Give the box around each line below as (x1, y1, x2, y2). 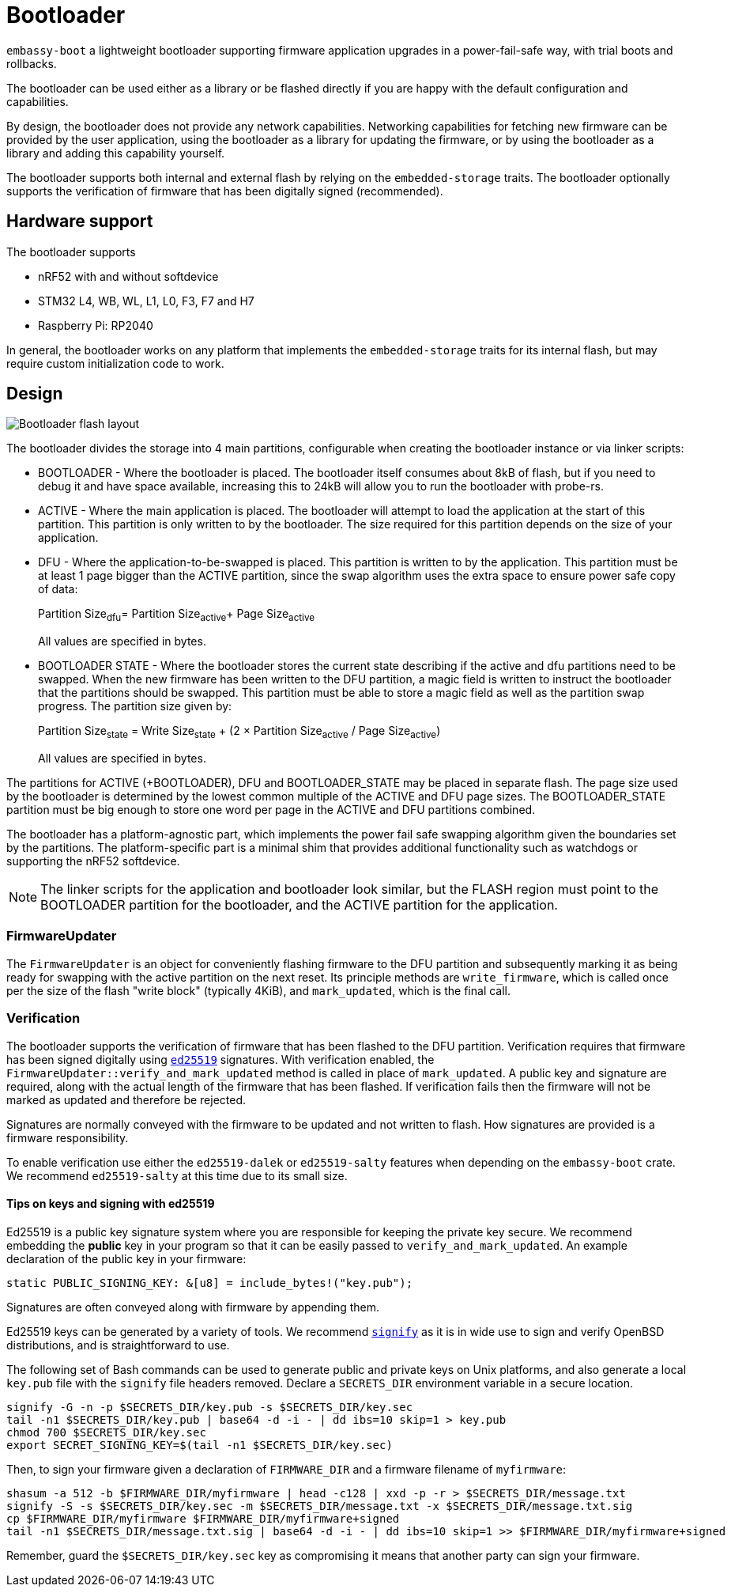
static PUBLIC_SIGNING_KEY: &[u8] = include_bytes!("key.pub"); (6, 1276, 413, 1289)
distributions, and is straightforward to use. (6, 1338, 230, 1352)
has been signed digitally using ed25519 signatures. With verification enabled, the (6, 1052, 435, 1066)
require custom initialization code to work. (6, 356, 224, 370)
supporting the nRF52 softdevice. (6, 854, 180, 868)
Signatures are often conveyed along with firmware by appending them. (6, 1300, 380, 1314)
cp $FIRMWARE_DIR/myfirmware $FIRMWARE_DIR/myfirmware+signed (6, 1512, 400, 1525)
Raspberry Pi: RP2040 (38, 318, 153, 332)
